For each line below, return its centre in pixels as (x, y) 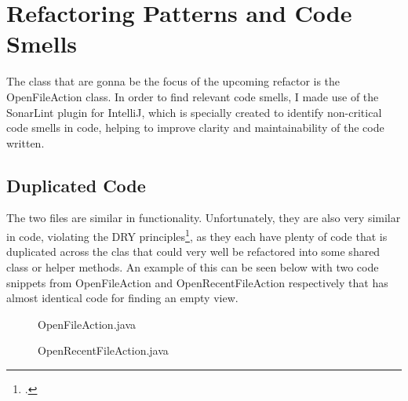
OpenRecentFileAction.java (103, 350)
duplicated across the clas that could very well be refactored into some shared (193, 252)
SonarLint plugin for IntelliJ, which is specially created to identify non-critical (194, 112)
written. (25, 142)
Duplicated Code (76, 185)
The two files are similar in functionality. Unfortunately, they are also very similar (204, 218)
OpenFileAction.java (87, 324)
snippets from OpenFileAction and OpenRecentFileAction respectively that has (197, 282)
